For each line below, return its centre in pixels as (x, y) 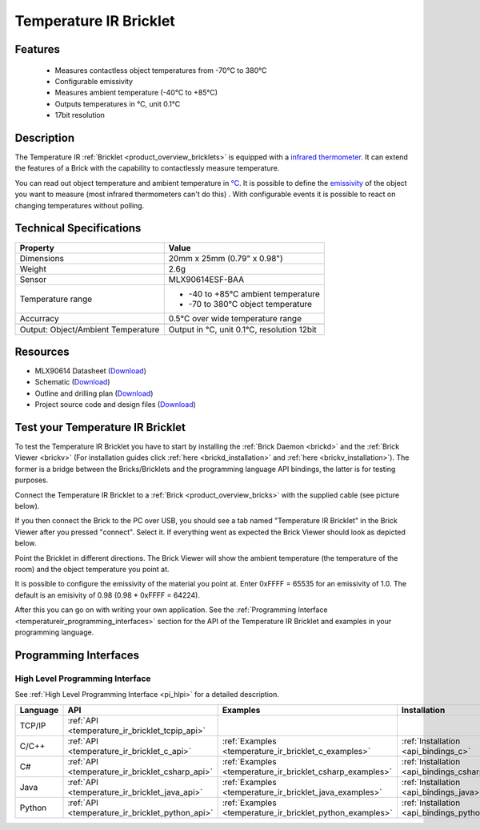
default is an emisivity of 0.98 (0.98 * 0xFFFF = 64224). (107, 595)
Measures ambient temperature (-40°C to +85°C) (136, 93)
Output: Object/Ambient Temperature (90, 329)
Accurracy (39, 318)
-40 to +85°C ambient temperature (254, 294)
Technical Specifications (78, 228)
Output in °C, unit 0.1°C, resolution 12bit (243, 329)
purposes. (32, 480)
